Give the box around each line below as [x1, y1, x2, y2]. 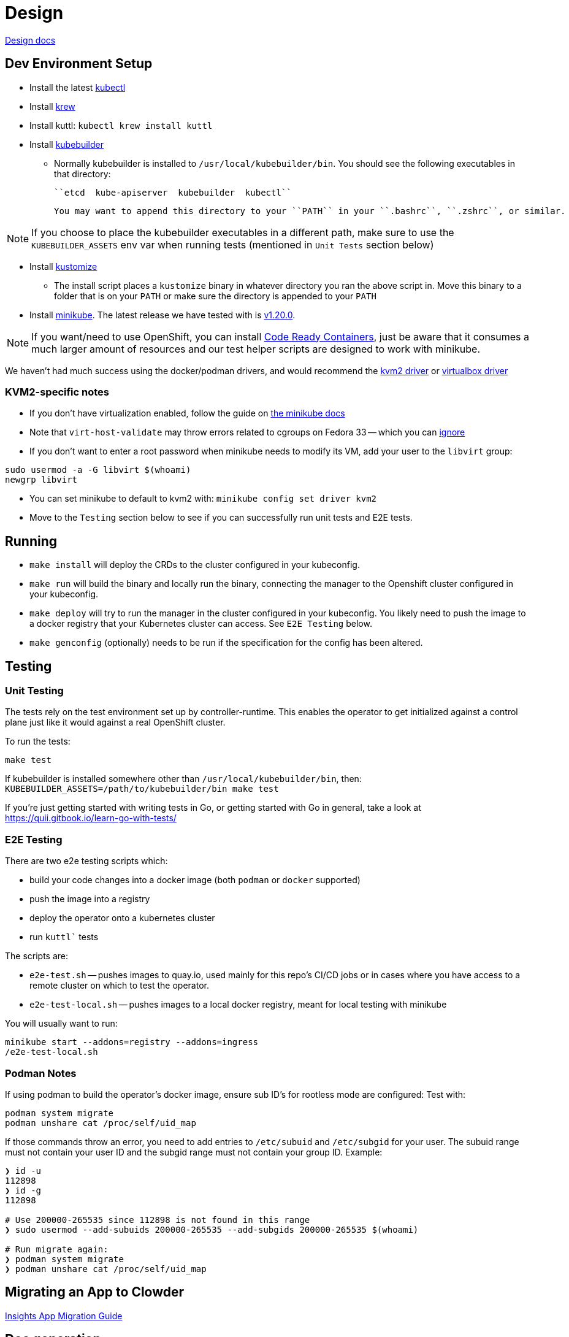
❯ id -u [5, 1165, 42, 1176]
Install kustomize [29, 261, 97, 272]
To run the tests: [5, 736, 71, 747]
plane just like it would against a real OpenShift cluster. [5, 717, 226, 728]
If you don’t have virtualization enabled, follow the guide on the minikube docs [29, 408, 345, 419]
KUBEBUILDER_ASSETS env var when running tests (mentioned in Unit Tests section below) [31, 238, 434, 251]
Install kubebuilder [29, 139, 104, 150]
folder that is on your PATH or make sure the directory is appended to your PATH [54, 290, 376, 301]
